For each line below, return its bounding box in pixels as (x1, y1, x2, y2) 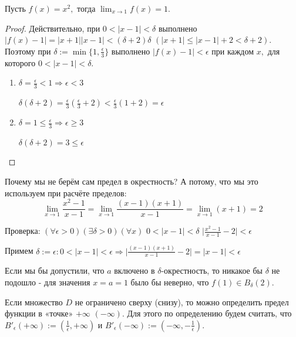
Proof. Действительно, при (5, 22, 100, 34)
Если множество (5, 295, 63, 308)
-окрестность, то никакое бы (161, 264, 263, 277)
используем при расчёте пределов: (5, 186, 127, 199)
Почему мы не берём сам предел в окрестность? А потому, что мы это (5, 175, 258, 188)
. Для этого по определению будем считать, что (122, 307, 292, 319)
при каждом (211, 45, 254, 57)
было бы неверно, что (130, 275, 209, 288)
